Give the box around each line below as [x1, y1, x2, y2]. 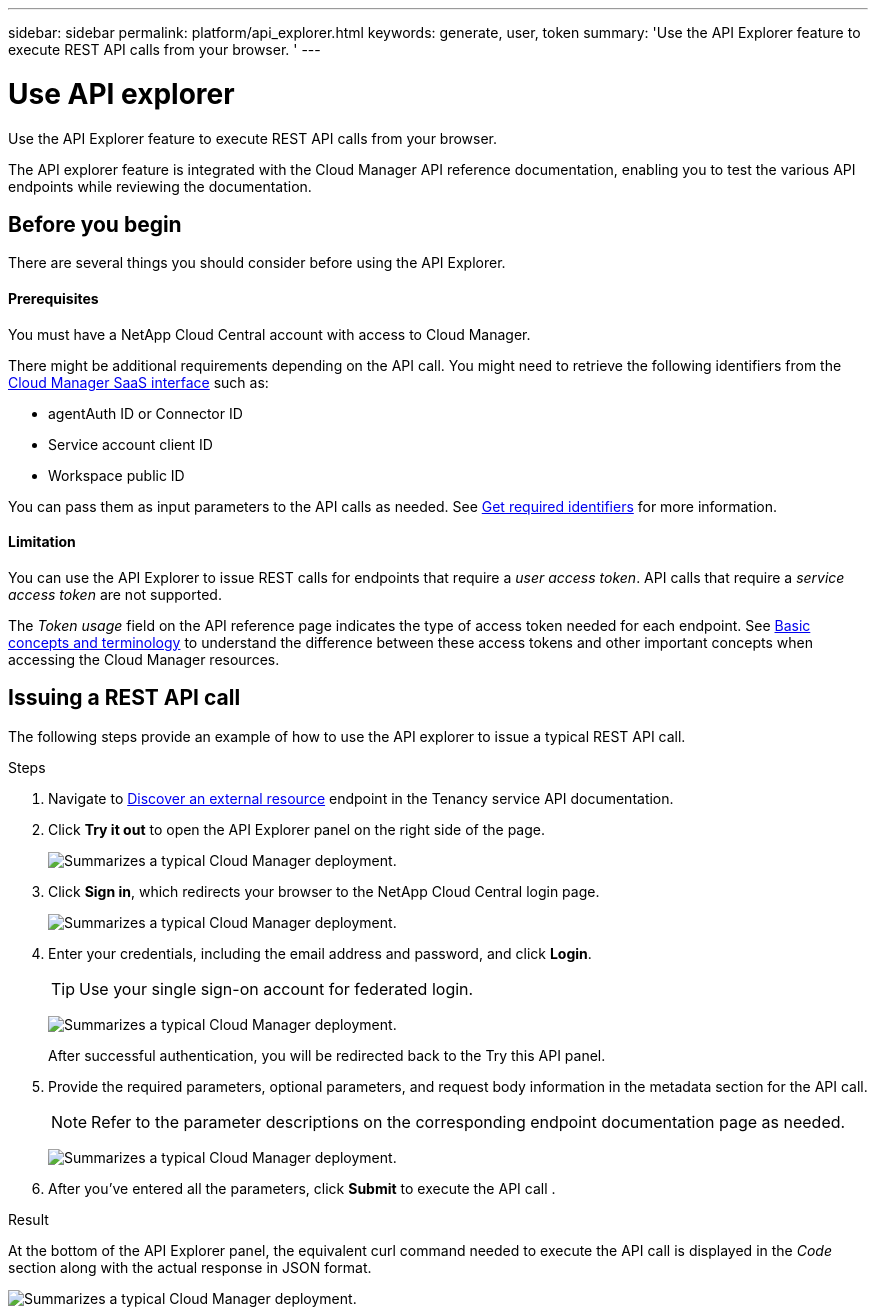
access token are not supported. [8, 585, 222, 603]
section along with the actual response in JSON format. [8, 1258, 372, 1276]
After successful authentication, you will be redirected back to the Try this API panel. [48, 1046, 606, 1064]
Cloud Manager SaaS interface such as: [8, 373, 269, 391]
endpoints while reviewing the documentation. [8, 177, 312, 195]
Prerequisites [8, 289, 99, 307]
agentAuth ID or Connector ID [48, 404, 243, 422]
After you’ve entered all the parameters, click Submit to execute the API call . [48, 1179, 556, 1197]
